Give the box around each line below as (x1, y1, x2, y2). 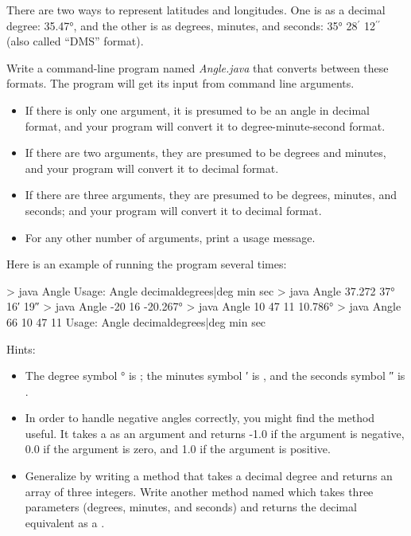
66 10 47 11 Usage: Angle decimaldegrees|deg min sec (6, 313, 266, 330)
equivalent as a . (25, 514, 105, 530)
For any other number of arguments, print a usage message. (25, 229, 316, 245)
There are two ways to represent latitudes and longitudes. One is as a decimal (6, 2, 386, 18)
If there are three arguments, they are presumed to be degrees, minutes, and (25, 186, 397, 203)
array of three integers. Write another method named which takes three (25, 483, 374, 499)
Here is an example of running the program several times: (6, 256, 287, 272)
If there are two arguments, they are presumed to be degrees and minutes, (25, 144, 386, 161)
